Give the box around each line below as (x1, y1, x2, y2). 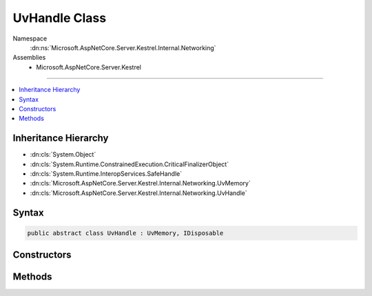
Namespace (12, 34, 48, 43)
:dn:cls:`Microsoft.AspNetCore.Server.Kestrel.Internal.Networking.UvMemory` (30, 179, 251, 187)
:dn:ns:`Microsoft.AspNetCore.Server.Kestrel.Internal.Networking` (30, 43, 216, 52)
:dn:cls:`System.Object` (30, 150, 96, 159)
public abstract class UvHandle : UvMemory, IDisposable (27, 229, 224, 237)
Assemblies (12, 54, 46, 62)
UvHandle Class (12, 10, 107, 25)
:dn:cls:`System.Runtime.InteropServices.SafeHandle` (30, 169, 183, 178)
